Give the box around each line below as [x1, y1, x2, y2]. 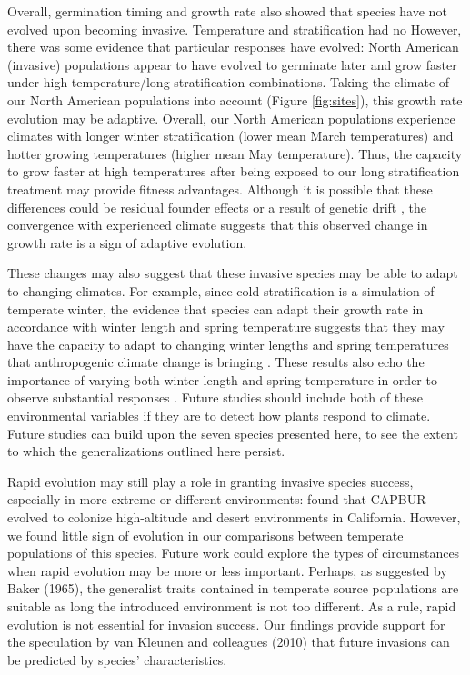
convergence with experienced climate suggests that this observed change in [7, 215, 428, 234]
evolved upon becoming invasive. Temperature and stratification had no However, [7, 19, 462, 38]
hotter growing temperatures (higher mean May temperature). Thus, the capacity [7, 144, 463, 163]
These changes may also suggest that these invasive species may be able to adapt [7, 263, 458, 283]
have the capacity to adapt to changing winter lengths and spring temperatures [7, 334, 449, 353]
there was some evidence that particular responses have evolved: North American [7, 37, 459, 56]
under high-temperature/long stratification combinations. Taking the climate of [7, 73, 450, 92]
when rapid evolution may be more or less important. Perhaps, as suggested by [7, 561, 447, 580]
